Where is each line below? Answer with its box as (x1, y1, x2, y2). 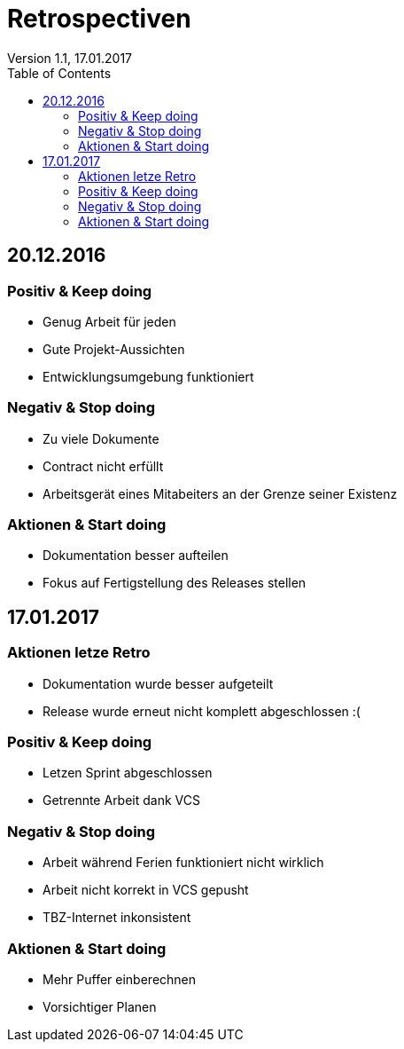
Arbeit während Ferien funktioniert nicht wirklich (43, 855, 324, 871)
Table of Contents (7, 65, 112, 81)
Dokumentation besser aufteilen (43, 548, 229, 564)
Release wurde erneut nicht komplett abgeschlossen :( (43, 703, 361, 719)
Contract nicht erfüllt (43, 458, 164, 474)
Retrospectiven (7, 4, 191, 34)
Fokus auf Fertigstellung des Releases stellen (43, 575, 307, 591)
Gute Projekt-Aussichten (43, 341, 185, 357)
